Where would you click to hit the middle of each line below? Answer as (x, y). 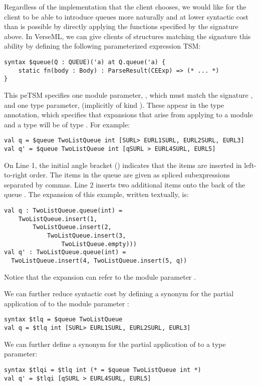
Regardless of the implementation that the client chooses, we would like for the (125, 7)
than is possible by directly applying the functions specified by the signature (121, 26)
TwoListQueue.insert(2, (72, 227)
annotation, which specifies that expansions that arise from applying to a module (128, 115)
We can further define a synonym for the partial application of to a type (115, 344)
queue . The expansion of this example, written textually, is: (96, 194)
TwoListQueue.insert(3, (86, 235)
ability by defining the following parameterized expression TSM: (102, 46)
